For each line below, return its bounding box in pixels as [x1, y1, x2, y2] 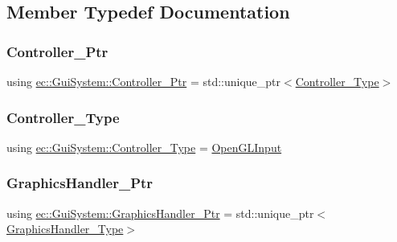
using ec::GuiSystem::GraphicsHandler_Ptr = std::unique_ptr [6, 204, 314, 221]
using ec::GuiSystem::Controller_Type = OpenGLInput [6, 138, 282, 155]
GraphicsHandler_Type [6, 220, 124, 237]
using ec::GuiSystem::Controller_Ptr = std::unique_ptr [6, 73, 281, 89]
